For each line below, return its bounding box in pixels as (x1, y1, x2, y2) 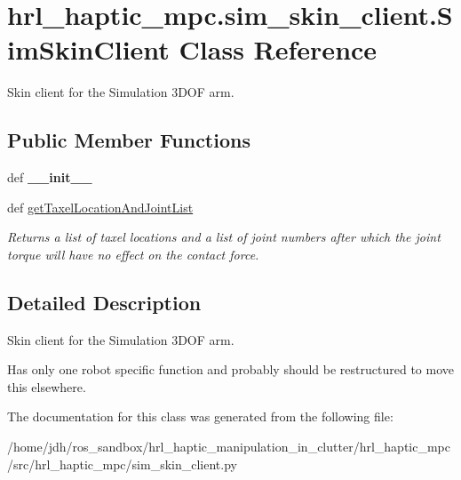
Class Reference (179, 31, 378, 68)
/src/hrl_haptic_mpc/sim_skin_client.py (7, 454, 237, 473)
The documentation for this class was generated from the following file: (7, 407, 393, 426)
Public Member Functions (7, 126, 250, 154)
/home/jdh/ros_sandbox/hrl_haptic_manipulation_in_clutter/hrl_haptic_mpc (7, 437, 450, 456)
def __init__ (7, 168, 92, 187)
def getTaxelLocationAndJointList (7, 197, 194, 216)
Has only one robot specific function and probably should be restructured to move (7, 360, 454, 379)
